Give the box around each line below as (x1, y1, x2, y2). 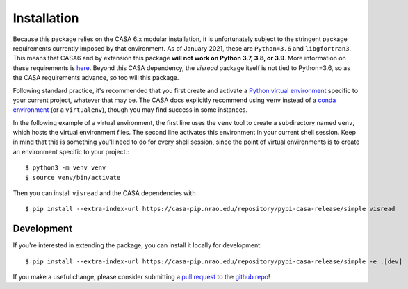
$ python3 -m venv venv (25, 164, 106, 172)
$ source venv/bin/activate (25, 174, 121, 181)
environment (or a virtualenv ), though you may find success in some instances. (13, 106, 248, 114)
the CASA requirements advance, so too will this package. (13, 74, 179, 82)
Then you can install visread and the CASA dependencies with (13, 189, 196, 197)
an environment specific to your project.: (13, 147, 129, 156)
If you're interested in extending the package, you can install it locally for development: (13, 241, 262, 249)
